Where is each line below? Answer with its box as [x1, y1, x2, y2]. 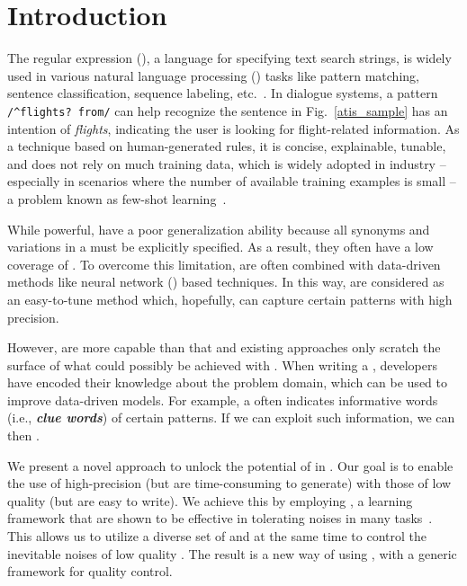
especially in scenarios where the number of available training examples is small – [7, 172, 456, 191]
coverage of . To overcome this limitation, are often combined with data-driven [7, 254, 441, 273]
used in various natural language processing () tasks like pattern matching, [7, 66, 419, 84]
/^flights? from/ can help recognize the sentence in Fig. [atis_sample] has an [7, 101, 448, 120]
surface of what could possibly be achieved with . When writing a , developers [7, 355, 437, 374]
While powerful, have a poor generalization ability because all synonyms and [7, 219, 430, 238]
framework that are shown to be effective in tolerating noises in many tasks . [7, 509, 433, 528]
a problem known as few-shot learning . [7, 189, 227, 208]
